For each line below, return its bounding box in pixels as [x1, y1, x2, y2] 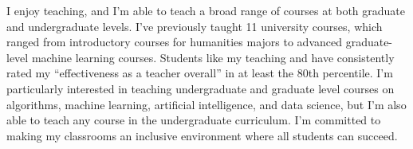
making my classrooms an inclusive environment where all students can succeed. [6, 127, 398, 143]
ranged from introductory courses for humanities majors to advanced [6, 33, 342, 50]
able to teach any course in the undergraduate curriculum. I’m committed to [6, 112, 381, 128]
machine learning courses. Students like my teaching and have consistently [31, 49, 395, 65]
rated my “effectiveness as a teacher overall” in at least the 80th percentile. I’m [6, 65, 393, 81]
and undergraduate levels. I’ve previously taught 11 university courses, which [6, 18, 383, 34]
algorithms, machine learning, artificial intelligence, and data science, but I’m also [6, 96, 407, 112]
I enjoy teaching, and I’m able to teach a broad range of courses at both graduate [6, 2, 406, 18]
